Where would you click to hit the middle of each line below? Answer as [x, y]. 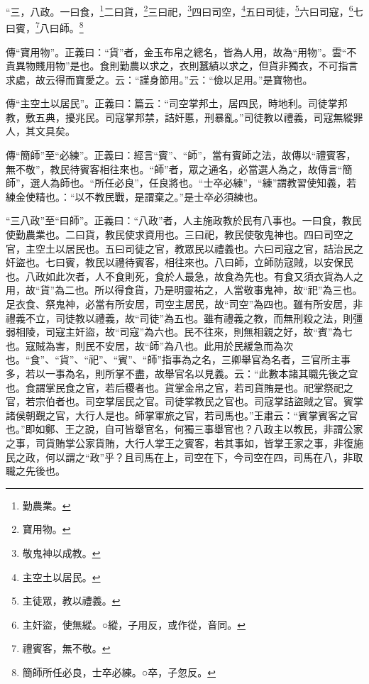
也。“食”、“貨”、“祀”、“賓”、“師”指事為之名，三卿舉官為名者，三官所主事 [178, 359]
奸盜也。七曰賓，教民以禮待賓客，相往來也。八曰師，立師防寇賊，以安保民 [180, 262]
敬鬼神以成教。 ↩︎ [61, 552]
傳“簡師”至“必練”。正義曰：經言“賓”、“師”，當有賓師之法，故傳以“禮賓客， [181, 155]
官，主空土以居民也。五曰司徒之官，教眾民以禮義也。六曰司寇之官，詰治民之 [184, 248]
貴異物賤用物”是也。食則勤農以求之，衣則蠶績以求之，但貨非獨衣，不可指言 [182, 66]
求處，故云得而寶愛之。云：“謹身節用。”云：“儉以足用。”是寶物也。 [159, 79]
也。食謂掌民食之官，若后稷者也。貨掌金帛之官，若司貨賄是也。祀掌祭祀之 [180, 387]
